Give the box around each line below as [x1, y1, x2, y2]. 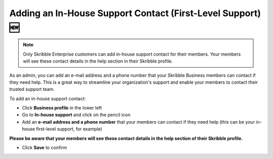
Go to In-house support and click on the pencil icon [22, 112, 131, 118]
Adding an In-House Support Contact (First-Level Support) [9, 8, 261, 19]
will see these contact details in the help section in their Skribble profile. [23, 58, 173, 64]
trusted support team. [9, 86, 55, 92]
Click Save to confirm [22, 144, 67, 151]
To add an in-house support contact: [9, 95, 86, 101]
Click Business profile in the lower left [22, 105, 102, 111]
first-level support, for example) [36, 126, 103, 132]
